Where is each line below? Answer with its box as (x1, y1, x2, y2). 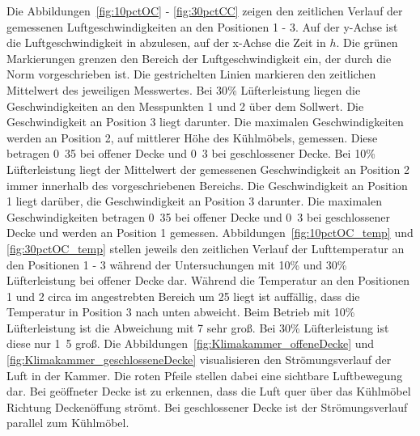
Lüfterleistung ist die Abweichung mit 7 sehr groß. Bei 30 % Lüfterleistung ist (6, 319, 389, 336)
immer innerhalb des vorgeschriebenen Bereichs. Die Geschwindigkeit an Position (6, 176, 408, 193)
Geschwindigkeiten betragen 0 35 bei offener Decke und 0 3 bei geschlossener (6, 208, 390, 225)
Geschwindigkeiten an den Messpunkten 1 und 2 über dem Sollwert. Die (6, 97, 364, 114)
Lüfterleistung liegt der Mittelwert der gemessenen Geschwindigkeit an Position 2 (6, 160, 410, 177)
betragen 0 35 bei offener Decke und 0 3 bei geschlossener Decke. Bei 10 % (6, 145, 375, 162)
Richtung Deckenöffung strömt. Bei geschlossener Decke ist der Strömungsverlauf (6, 398, 408, 415)
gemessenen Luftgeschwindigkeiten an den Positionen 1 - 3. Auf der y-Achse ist (6, 18, 398, 35)
